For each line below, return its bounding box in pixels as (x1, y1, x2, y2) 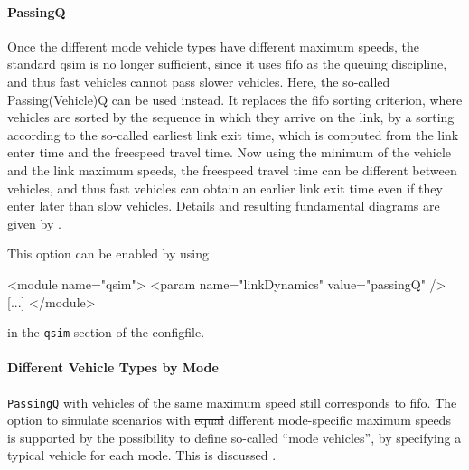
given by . (7, 213, 61, 232)
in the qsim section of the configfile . (7, 323, 205, 342)
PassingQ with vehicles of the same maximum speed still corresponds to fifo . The (7, 392, 457, 411)
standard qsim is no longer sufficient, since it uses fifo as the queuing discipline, (7, 54, 447, 73)
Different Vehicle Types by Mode (7, 358, 219, 377)
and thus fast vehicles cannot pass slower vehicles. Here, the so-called (7, 71, 390, 90)
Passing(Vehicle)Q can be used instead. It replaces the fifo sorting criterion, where (7, 89, 463, 108)
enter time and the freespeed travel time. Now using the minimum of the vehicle (7, 143, 451, 162)
